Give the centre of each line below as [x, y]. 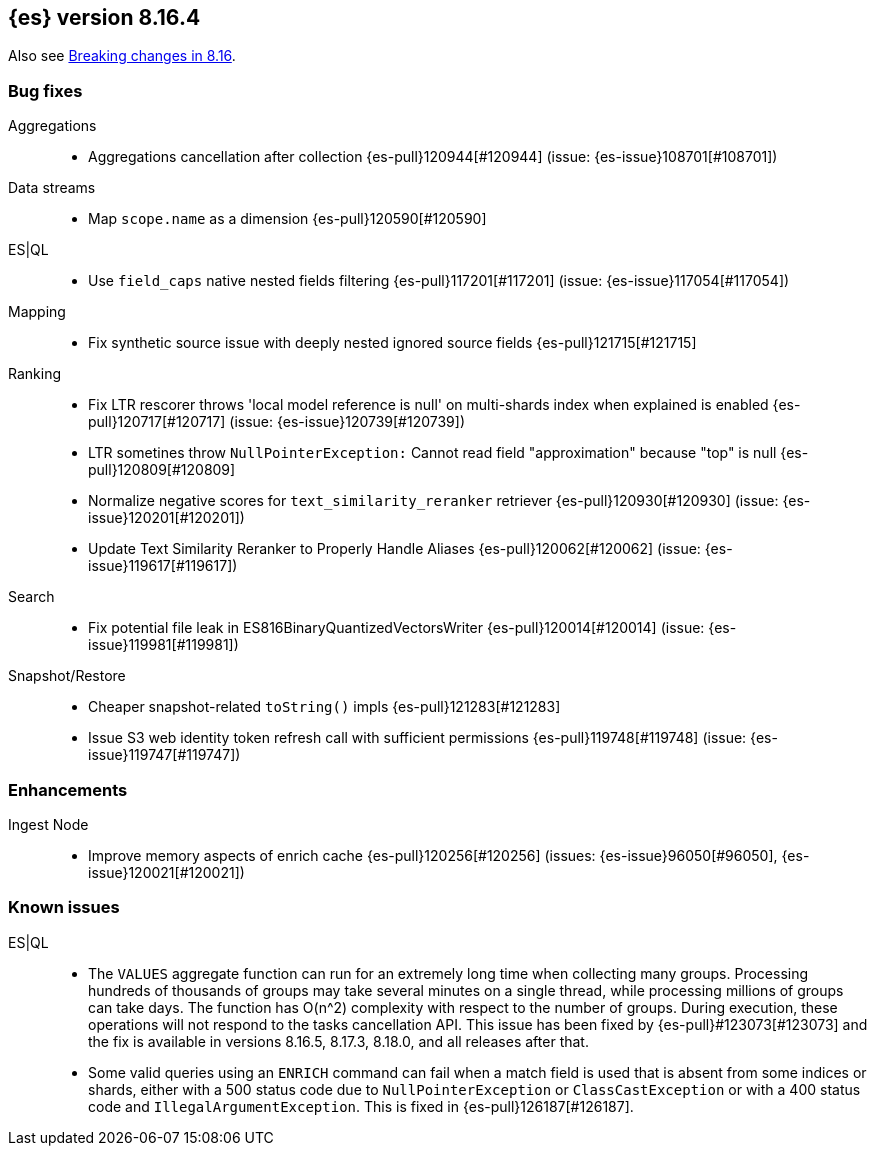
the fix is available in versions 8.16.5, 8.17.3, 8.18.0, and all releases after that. [338, 1041]
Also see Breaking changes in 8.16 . [122, 56]
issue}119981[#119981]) [163, 645]
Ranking [35, 374]
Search [31, 597]
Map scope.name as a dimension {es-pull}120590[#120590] [287, 219]
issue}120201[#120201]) [166, 518]
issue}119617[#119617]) [163, 566]
